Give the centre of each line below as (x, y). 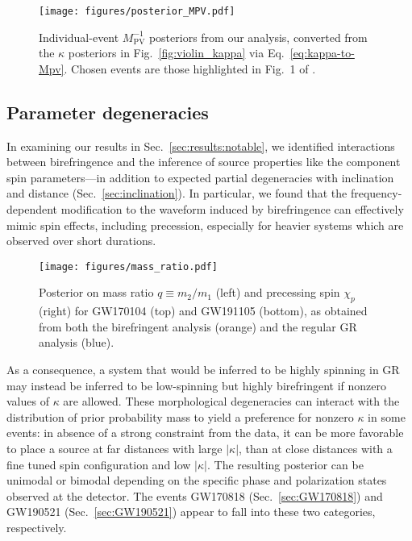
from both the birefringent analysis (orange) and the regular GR (198, 326)
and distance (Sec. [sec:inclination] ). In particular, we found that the (177, 193)
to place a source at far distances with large (114, 448)
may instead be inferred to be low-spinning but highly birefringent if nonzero (196, 385)
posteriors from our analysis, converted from (258, 37)
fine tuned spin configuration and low (99, 464)
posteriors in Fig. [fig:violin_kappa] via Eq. (176, 53)
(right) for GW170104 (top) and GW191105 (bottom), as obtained (203, 311)
